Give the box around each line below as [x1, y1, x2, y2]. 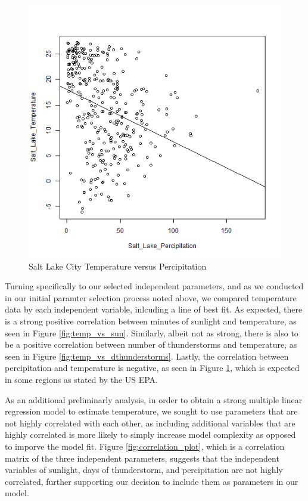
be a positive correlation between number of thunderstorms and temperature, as [5, 338, 297, 351]
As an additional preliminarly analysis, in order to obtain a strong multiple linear [5, 393, 303, 406]
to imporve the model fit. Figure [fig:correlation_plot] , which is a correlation [5, 440, 285, 452]
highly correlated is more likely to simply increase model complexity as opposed [5, 428, 296, 441]
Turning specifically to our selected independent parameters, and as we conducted [5, 280, 304, 292]
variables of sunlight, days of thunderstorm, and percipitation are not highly [5, 463, 283, 476]
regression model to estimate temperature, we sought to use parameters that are [5, 405, 298, 417]
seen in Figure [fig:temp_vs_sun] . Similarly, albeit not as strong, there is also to [5, 326, 298, 339]
